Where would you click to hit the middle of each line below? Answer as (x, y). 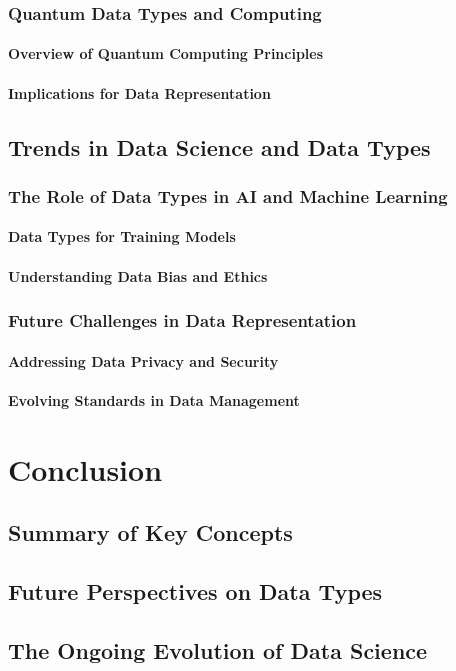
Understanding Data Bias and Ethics (138, 275)
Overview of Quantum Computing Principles (166, 53)
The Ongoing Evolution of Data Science (218, 649)
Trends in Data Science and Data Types (219, 146)
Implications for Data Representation (139, 92)
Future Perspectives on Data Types (195, 590)
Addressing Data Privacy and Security (143, 360)
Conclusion (85, 468)
